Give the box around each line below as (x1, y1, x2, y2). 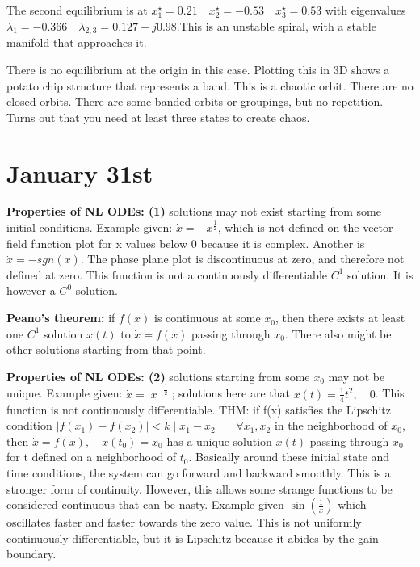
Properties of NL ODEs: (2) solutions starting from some (6, 367, 310, 384)
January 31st (6, 156, 153, 189)
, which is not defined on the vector (217, 219, 393, 236)
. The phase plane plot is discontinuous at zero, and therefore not (80, 250, 405, 267)
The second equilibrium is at (6, 2, 148, 18)
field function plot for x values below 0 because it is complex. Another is (6, 234, 365, 251)
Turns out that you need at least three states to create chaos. (6, 108, 310, 125)
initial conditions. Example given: (6, 219, 173, 236)
